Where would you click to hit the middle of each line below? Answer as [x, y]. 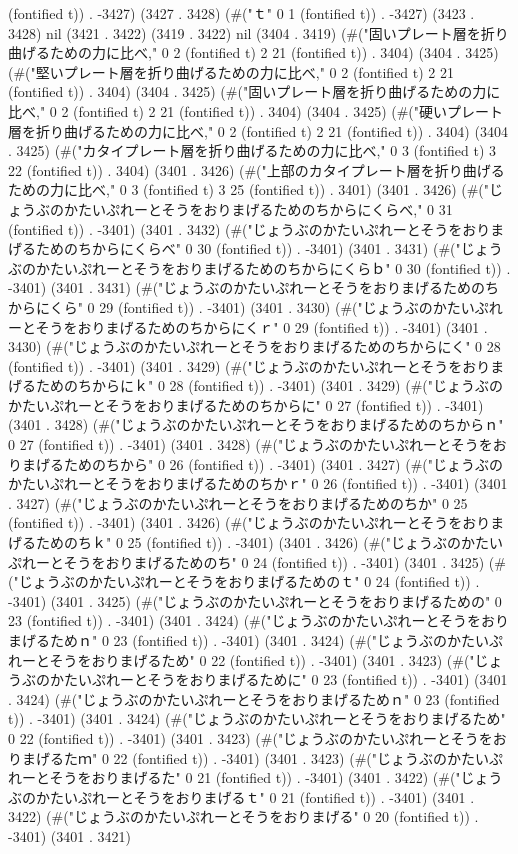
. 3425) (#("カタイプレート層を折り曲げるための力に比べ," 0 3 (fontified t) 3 [252, 150]
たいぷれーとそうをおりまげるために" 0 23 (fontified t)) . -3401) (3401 [285, 679]
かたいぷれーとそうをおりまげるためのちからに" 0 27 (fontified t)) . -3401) [246, 404]
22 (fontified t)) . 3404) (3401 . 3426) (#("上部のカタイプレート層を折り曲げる [256, 169]
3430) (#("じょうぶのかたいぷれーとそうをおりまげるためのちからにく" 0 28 [254, 346]
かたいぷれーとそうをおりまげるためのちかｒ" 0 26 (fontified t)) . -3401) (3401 [258, 483]
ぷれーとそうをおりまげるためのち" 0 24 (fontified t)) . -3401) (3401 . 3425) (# [257, 561]
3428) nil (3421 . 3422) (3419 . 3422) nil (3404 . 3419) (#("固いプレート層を [244, 32]
